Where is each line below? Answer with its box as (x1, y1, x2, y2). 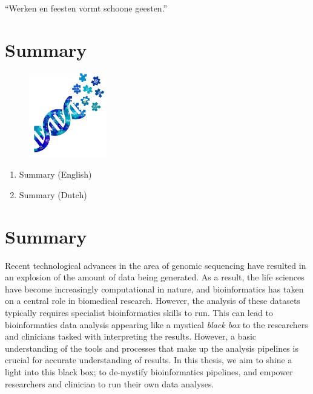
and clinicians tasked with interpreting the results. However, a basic (5, 330, 257, 343)
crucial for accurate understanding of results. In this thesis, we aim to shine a (5, 354, 292, 366)
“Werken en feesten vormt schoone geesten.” (5, 2, 168, 14)
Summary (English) (19, 168, 92, 181)
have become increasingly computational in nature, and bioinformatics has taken (5, 282, 304, 295)
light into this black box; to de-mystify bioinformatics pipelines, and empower (5, 365, 293, 378)
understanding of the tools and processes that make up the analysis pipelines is (5, 341, 298, 354)
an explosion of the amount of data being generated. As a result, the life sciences (5, 271, 305, 283)
